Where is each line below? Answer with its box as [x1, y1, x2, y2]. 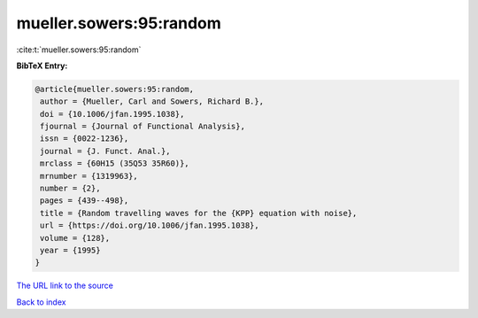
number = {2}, [40, 183, 101, 194]
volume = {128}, [40, 233, 111, 243]
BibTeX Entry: [16, 60, 68, 71]
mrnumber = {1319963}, [40, 171, 139, 181]
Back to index [16, 297, 66, 307]
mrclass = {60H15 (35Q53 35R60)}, [40, 159, 189, 168]
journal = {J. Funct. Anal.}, [40, 146, 172, 156]
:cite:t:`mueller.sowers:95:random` [16, 44, 142, 55]
